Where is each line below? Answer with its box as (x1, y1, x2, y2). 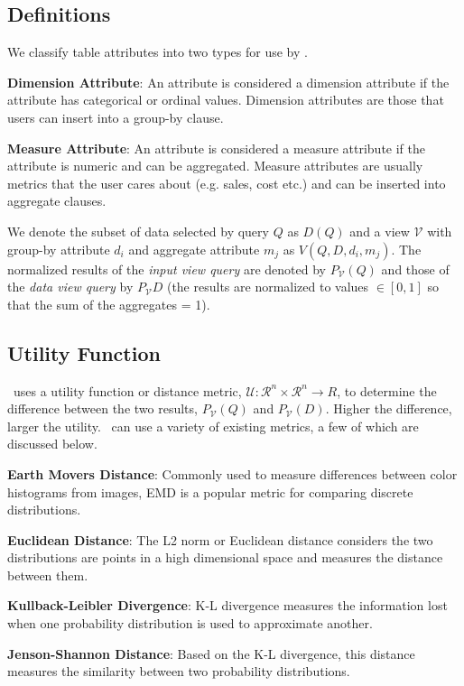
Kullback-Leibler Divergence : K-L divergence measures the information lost (7, 596, 448, 615)
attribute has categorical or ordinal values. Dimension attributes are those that (7, 90, 444, 109)
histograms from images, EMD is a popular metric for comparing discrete (7, 482, 413, 501)
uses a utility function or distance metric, (13, 381, 242, 400)
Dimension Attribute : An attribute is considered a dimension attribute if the (7, 72, 450, 91)
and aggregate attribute (128, 239, 260, 258)
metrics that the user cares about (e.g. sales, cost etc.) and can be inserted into (7, 173, 446, 192)
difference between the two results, (7, 399, 198, 418)
